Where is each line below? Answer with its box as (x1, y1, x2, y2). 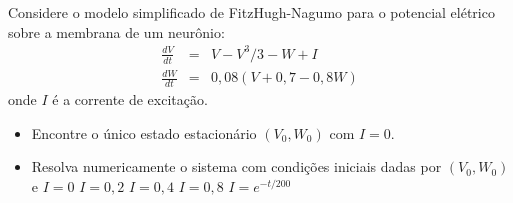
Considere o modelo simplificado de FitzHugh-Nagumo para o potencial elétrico (8, 2, 495, 22)
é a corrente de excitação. (52, 88, 208, 109)
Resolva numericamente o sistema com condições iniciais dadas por (31, 156, 442, 177)
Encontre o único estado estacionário (31, 122, 257, 143)
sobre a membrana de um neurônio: (8, 21, 225, 42)
